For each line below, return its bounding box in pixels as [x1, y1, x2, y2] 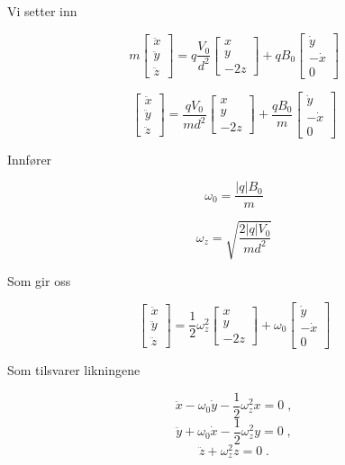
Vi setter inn [7, 2, 77, 20]
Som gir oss [7, 271, 71, 290]
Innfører [7, 149, 52, 168]
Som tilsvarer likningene [7, 360, 141, 379]
